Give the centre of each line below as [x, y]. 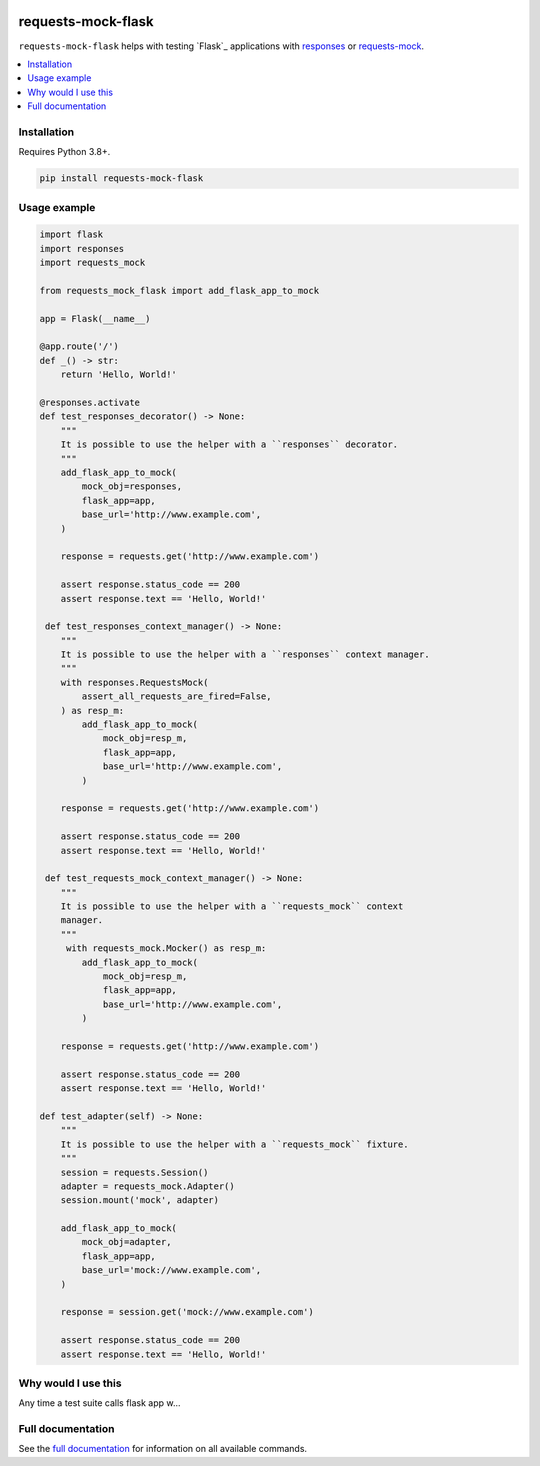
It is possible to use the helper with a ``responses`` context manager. [245, 654]
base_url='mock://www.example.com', [171, 1270]
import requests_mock [92, 263]
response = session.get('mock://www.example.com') [187, 1312]
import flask [71, 234]
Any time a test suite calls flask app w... [99, 1403]
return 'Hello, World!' [118, 374]
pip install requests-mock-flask [121, 178]
